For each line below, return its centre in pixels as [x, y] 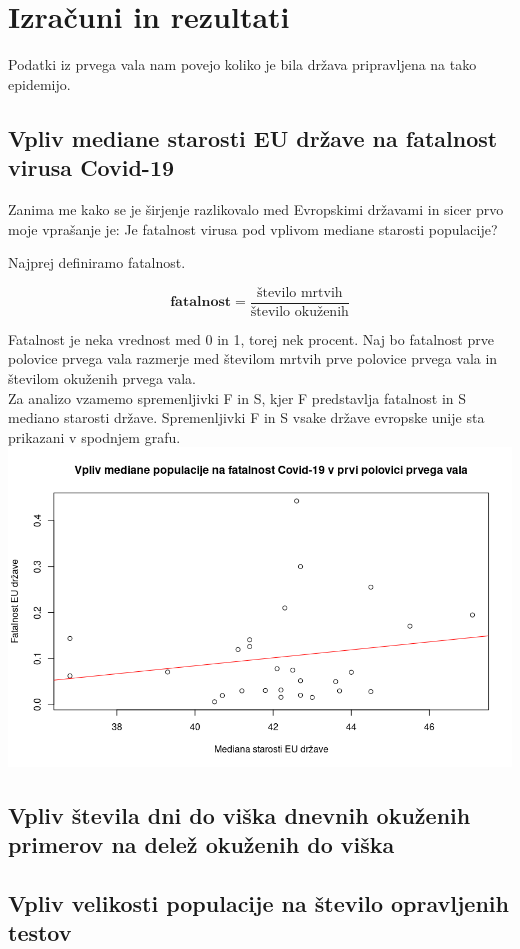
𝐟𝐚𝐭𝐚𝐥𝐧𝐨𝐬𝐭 [201, 302]
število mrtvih [299, 292]
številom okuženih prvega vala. [102, 377]
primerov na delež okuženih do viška [201, 843]
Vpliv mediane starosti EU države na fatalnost [253, 137]
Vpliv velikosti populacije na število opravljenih [258, 902]
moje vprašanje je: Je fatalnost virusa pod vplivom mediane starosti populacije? [253, 228]
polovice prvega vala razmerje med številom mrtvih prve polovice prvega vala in [253, 358]
